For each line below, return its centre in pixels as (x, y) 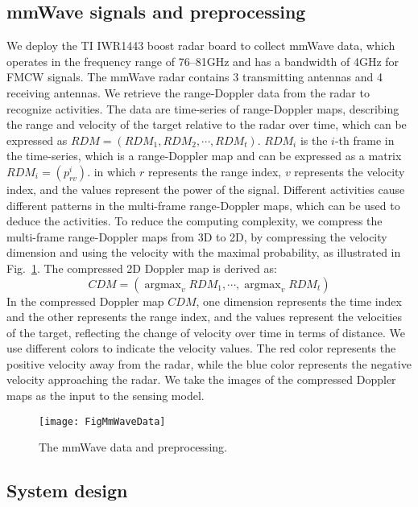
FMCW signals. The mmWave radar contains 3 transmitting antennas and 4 (195, 77)
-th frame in (364, 140)
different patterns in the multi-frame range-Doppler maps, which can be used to (203, 205)
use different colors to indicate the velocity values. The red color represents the (201, 348)
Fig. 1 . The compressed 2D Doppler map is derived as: (142, 268)
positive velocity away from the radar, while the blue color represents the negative (209, 363)
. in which (112, 171)
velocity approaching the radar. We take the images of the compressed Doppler (201, 379)
